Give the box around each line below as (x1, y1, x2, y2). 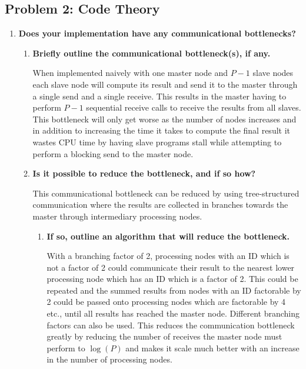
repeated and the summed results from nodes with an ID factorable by (46, 284, 301, 296)
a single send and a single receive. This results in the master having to (32, 89, 287, 102)
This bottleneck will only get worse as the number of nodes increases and (32, 112, 297, 125)
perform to (46, 341, 85, 354)
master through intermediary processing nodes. (32, 210, 202, 222)
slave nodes (252, 67, 294, 79)
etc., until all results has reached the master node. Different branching (46, 307, 300, 320)
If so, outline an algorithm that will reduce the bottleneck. (46, 230, 290, 242)
